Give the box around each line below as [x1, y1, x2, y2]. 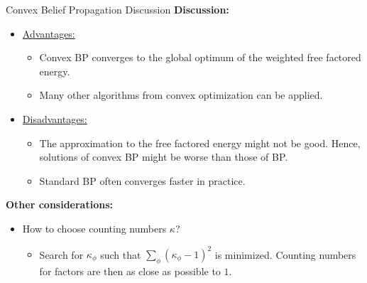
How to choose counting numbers [22, 220, 167, 235]
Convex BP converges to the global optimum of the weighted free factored [39, 50, 361, 65]
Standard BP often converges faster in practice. [39, 173, 246, 188]
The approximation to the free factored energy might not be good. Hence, [39, 135, 361, 150]
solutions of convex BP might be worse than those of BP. [39, 149, 288, 164]
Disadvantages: [22, 111, 87, 126]
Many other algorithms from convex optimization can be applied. [39, 87, 323, 102]
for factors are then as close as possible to [39, 263, 221, 278]
